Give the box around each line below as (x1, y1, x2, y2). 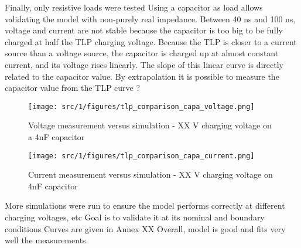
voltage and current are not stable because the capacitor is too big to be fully (5, 24, 283, 36)
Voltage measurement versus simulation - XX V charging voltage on (28, 119, 272, 131)
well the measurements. (5, 234, 88, 246)
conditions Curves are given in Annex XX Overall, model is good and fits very (5, 222, 286, 235)
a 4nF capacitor (28, 131, 85, 142)
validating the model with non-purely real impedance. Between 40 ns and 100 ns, (5, 12, 296, 25)
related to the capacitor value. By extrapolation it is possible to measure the (5, 70, 279, 82)
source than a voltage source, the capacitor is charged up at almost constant (5, 47, 279, 59)
